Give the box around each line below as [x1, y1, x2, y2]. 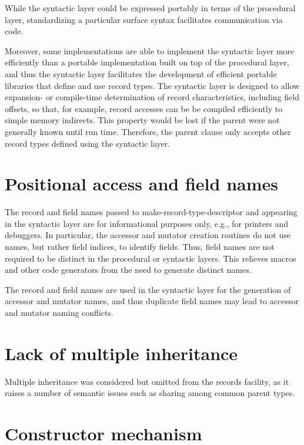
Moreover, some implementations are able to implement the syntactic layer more [5, 44, 295, 57]
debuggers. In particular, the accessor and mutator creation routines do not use [5, 229, 290, 241]
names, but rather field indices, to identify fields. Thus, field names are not [5, 240, 275, 253]
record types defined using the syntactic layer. [5, 137, 171, 149]
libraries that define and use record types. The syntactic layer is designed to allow [5, 79, 300, 91]
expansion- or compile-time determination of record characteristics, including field [5, 91, 299, 103]
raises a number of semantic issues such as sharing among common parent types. [5, 387, 295, 399]
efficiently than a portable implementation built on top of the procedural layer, [5, 56, 289, 68]
